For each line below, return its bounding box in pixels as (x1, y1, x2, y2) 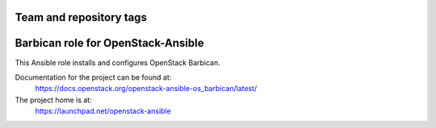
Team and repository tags (15, 10, 147, 24)
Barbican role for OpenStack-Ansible (15, 36, 204, 50)
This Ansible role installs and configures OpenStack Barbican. (15, 57, 221, 68)
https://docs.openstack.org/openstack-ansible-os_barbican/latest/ (35, 84, 258, 93)
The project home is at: (15, 95, 92, 105)
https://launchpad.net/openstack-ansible (35, 106, 171, 116)
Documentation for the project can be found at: (15, 72, 172, 82)
